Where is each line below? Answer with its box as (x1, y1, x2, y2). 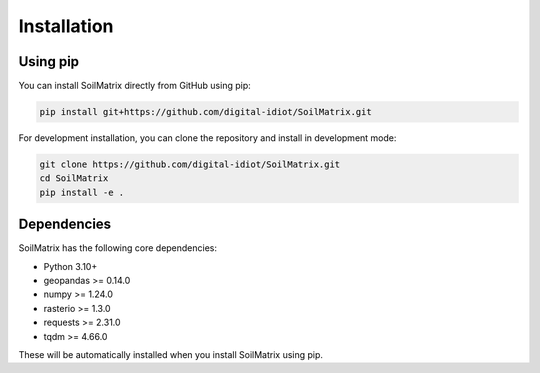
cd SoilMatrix (39, 173, 109, 184)
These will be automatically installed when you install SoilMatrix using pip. (18, 349, 324, 361)
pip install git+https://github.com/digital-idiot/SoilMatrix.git (39, 106, 372, 118)
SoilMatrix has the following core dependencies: (18, 242, 218, 254)
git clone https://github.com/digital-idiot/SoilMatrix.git (39, 159, 341, 170)
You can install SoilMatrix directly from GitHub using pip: (18, 80, 251, 92)
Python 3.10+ (43, 260, 98, 272)
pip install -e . (39, 186, 125, 198)
